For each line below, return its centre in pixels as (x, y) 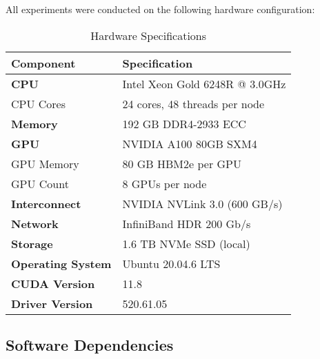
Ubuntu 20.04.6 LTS (171, 263)
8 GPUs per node (164, 183)
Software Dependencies (90, 344)
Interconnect (46, 203)
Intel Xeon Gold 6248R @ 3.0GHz (204, 83)
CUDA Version (53, 283)
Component (43, 63)
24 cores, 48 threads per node (193, 103)
